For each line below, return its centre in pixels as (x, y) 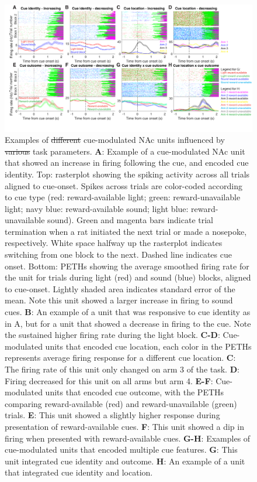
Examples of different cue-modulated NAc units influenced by (115, 140)
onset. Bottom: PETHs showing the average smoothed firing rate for (127, 266)
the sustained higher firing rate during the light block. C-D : (112, 335)
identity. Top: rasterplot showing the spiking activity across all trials (127, 174)
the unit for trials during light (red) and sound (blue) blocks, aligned (128, 277)
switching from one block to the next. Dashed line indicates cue (118, 254)
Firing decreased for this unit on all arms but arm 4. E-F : (109, 380)
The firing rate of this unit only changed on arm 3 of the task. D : (122, 369)
